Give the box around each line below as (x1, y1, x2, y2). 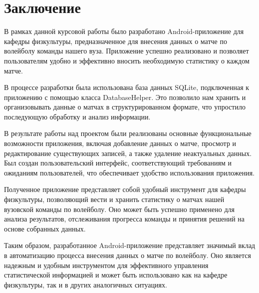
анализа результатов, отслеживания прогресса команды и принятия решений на (4, 213, 245, 224)
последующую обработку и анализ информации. (4, 111, 151, 121)
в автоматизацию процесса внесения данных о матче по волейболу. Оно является (4, 250, 251, 260)
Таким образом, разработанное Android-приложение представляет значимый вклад (4, 240, 256, 250)
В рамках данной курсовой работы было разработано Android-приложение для (4, 26, 244, 36)
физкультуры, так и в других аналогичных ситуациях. (4, 279, 167, 289)
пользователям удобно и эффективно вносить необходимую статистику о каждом (4, 55, 250, 65)
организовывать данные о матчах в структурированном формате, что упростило (4, 101, 246, 112)
